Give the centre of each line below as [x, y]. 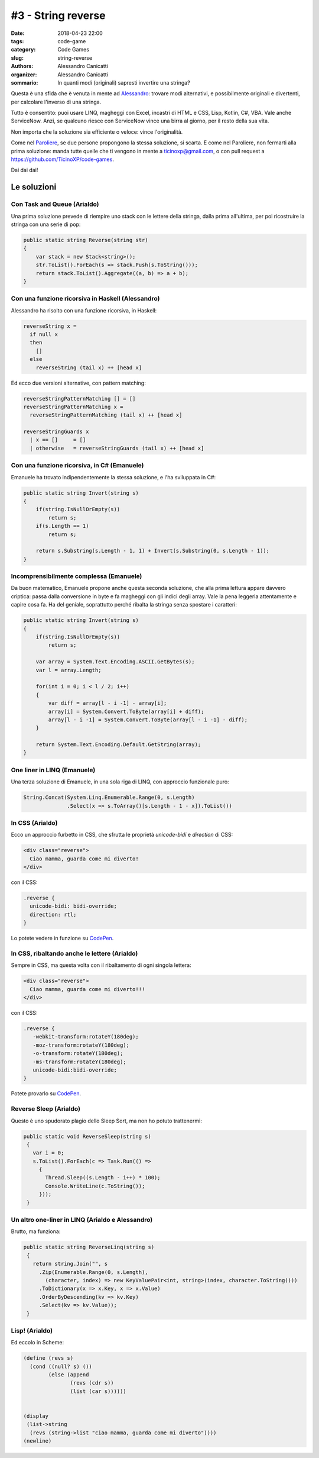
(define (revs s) [48, 1358]
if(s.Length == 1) [62, 526]
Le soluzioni [34, 187]
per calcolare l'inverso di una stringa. [56, 102]
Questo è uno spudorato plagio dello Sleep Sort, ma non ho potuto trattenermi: [106, 1121]
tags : [17, 41]
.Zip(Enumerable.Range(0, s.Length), [93, 1272]
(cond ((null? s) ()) [61, 1366]
